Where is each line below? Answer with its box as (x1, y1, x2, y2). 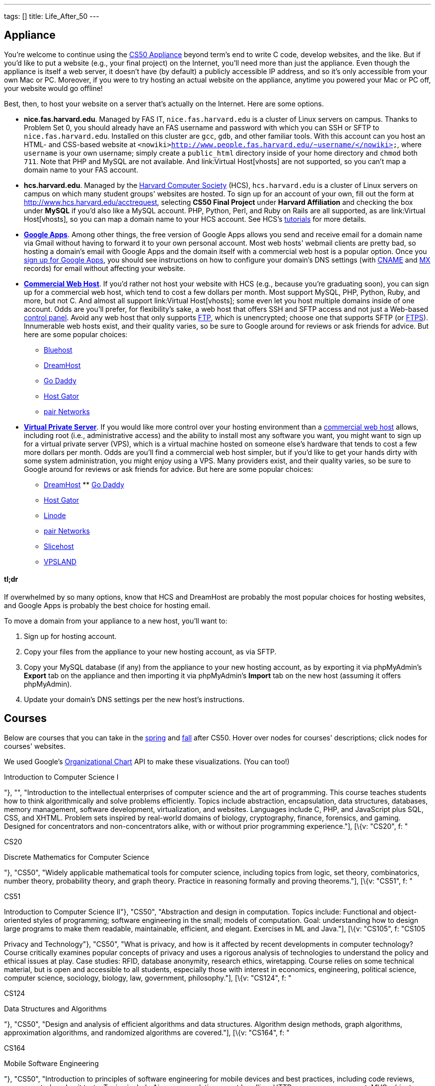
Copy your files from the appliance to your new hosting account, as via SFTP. (24, 647, 277, 656)
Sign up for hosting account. (24, 632, 117, 641)
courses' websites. (4, 741, 66, 750)
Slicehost (44, 542, 74, 550)
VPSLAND (44, 557, 76, 566)
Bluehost (44, 345, 72, 354)
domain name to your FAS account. (24, 165, 139, 174)
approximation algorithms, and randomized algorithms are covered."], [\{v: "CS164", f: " (4, 1028, 290, 1037)
